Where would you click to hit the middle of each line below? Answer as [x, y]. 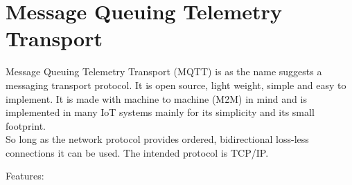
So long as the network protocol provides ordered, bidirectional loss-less [157, 139]
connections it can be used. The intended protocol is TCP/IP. [137, 152]
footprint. [26, 125]
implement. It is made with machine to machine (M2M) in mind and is [156, 98]
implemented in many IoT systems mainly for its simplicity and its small [160, 112]
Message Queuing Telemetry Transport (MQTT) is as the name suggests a [164, 71]
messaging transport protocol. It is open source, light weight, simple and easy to [176, 85]
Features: [25, 176]
